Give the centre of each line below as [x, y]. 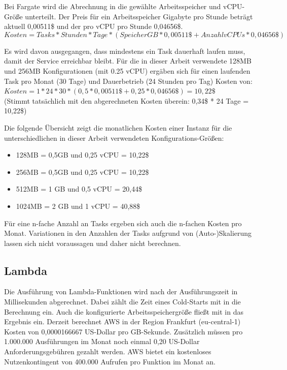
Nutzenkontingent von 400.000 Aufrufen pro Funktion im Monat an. [110, 361]
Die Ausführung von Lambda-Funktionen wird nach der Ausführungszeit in [121, 291]
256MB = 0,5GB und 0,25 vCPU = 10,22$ [82, 172]
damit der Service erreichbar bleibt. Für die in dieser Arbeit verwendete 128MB [128, 61]
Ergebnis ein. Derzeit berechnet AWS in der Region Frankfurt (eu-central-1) [122, 321]
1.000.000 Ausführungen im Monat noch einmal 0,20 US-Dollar [102, 341]
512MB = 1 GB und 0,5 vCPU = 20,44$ [79, 189]
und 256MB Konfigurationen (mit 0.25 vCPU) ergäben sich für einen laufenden [127, 70]
